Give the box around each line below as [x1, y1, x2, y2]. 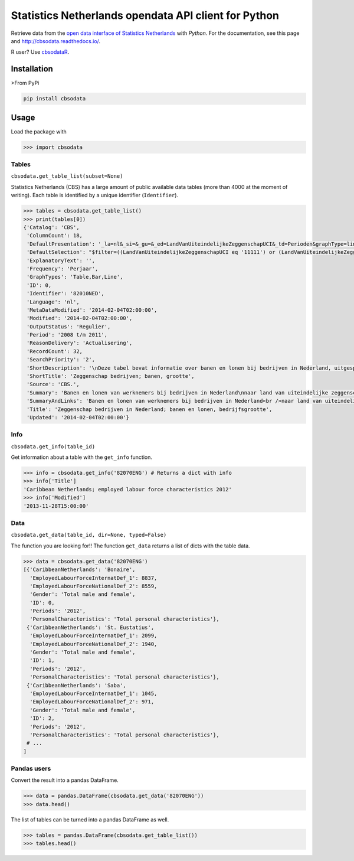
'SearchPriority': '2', [27, 356, 96, 363]
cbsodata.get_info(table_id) [11, 443, 96, 450]
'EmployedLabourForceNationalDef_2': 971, [29, 699, 155, 705]
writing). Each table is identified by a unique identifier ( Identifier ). [11, 192, 179, 199]
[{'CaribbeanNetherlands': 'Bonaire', [23, 566, 136, 573]
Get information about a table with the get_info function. [11, 454, 153, 461]
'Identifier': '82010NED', [27, 290, 104, 297]
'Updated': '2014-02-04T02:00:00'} [27, 414, 130, 420]
